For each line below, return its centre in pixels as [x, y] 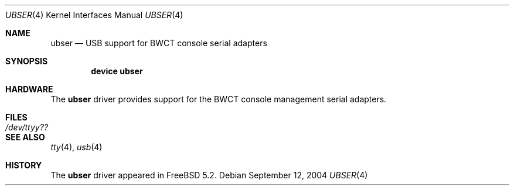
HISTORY [24, 165]
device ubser [117, 71]
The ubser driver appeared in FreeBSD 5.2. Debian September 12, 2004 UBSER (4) [209, 175]
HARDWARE [29, 89]
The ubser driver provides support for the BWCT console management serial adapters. [219, 99]
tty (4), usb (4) [76, 147]
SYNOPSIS [27, 61]
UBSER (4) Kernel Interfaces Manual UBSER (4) [94, 15]
